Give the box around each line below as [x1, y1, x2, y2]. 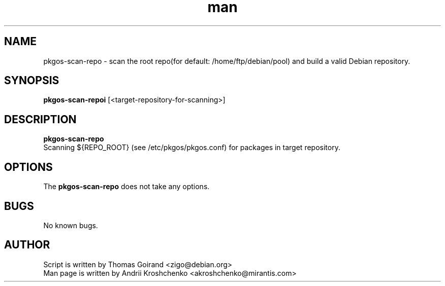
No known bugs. [43, 221, 98, 230]
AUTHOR [4, 238, 50, 252]
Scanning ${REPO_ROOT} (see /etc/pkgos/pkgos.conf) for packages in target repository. [43, 143, 340, 152]
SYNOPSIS [4, 74, 59, 87]
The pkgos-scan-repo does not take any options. [43, 182, 210, 191]
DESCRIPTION [4, 113, 77, 126]
